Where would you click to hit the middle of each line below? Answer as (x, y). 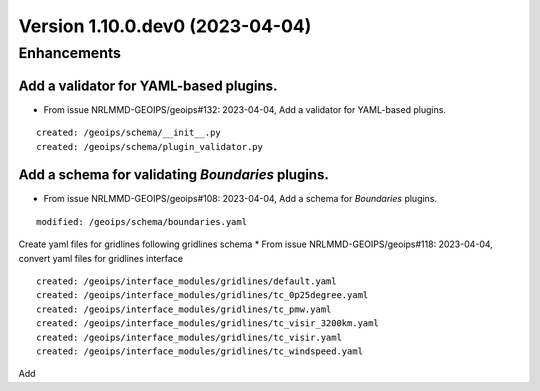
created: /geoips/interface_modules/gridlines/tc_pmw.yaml (184, 309)
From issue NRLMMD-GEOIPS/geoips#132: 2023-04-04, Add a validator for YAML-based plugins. (245, 109)
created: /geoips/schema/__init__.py (129, 133)
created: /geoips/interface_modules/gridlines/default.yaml (186, 281)
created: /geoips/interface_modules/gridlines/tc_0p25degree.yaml (202, 295)
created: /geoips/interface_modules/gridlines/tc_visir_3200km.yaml (207, 323)
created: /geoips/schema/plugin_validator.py (150, 146)
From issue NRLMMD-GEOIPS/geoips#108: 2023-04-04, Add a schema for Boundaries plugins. (240, 199)
